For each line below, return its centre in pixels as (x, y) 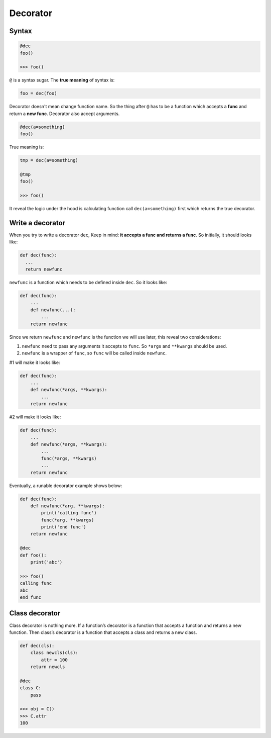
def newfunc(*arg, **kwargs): (67, 506)
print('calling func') (69, 513)
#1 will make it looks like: (35, 362)
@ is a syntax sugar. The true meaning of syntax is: (62, 80)
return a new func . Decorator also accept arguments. (64, 114)
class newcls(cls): (54, 653)
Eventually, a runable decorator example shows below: (66, 486)
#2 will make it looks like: (35, 417)
